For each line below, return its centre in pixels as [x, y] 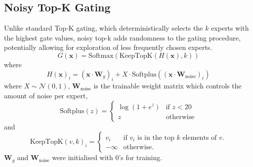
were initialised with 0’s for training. [107, 157]
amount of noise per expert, [46, 95]
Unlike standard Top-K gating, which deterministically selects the [104, 28]
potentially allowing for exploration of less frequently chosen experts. [108, 47]
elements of [200, 138]
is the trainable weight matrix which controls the [168, 86]
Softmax [101, 56]
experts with [230, 28]
